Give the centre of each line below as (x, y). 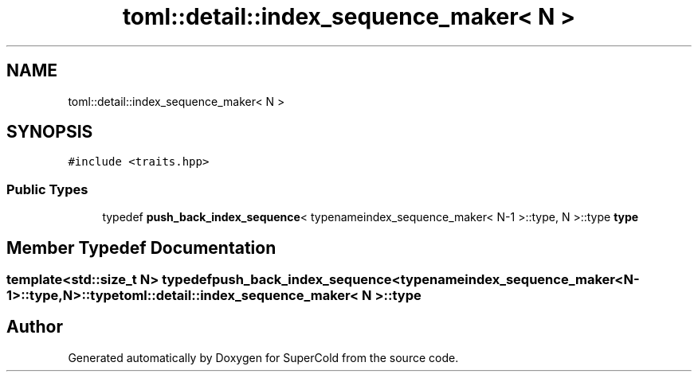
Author (35, 327)
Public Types (47, 189)
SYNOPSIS (50, 132)
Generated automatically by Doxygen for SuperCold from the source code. (263, 357)
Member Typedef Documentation (141, 247)
